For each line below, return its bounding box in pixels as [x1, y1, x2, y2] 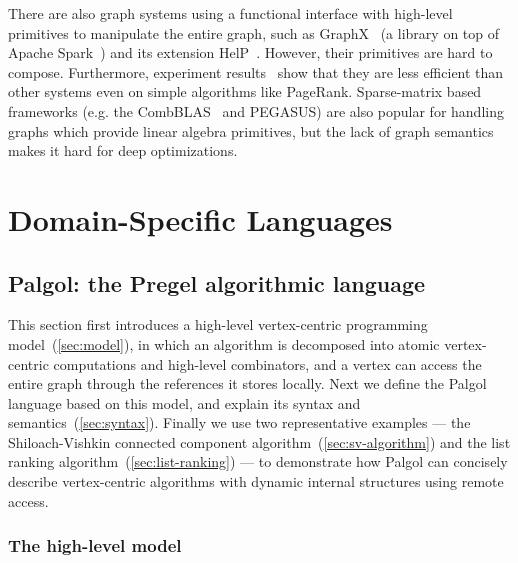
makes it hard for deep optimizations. [8, 140, 238, 161]
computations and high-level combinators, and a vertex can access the [53, 353, 482, 374]
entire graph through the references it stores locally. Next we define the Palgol [8, 373, 487, 394]
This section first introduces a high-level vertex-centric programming [8, 314, 428, 335]
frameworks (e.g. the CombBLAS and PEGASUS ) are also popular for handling [8, 100, 504, 121]
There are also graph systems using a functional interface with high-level [8, 3, 453, 23]
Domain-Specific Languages [8, 198, 393, 239]
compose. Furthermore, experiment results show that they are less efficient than [8, 61, 504, 82]
